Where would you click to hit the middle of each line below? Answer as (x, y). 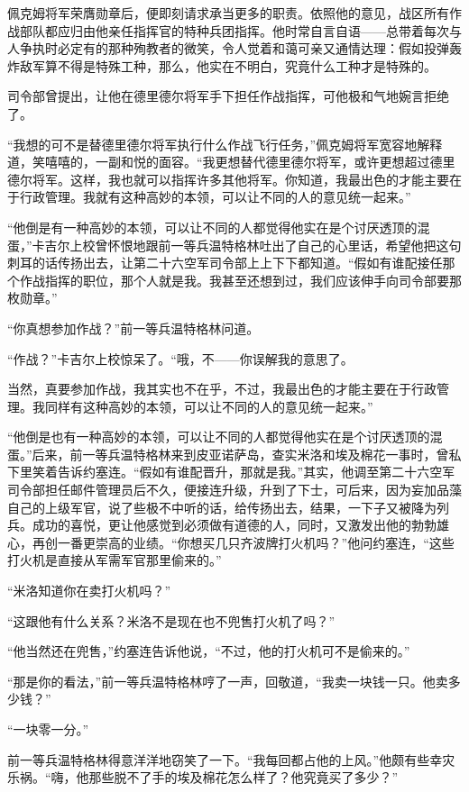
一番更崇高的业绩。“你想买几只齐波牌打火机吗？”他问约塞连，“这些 (256, 542)
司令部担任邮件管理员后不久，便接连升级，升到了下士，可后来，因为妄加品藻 (234, 490)
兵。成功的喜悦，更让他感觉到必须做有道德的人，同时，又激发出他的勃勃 (222, 525)
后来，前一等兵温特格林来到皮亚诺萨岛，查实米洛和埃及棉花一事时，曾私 (247, 454)
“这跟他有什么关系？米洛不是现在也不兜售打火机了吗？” (171, 620)
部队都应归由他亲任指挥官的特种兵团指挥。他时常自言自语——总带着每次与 (240, 30)
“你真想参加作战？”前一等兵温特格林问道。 (133, 328)
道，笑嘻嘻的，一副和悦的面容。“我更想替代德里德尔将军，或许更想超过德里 (231, 162)
